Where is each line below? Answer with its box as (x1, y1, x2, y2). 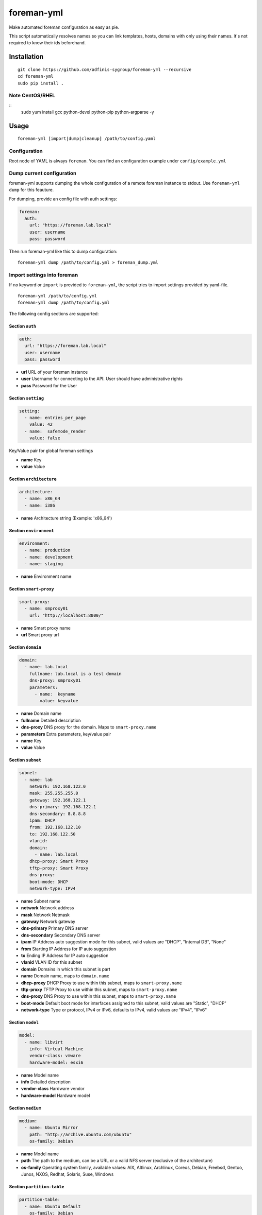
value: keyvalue (39, 698, 79, 704)
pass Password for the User (21, 382, 78, 388)
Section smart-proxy (9, 586, 54, 591)
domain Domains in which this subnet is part (21, 966, 111, 972)
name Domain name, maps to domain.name (21, 973, 110, 979)
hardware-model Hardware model (21, 1093, 90, 1098)
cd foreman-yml (17, 73, 54, 79)
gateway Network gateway (21, 919, 76, 924)
